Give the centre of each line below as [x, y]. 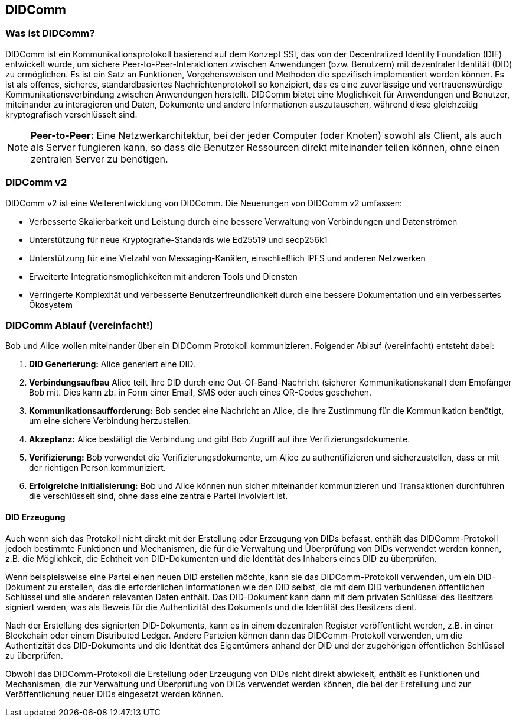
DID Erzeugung [35, 517]
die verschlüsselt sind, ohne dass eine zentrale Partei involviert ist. [159, 496]
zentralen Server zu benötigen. [99, 159]
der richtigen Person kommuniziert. [97, 468]
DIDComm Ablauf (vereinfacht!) [79, 325]
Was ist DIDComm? [50, 33]
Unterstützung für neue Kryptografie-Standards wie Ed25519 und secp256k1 [178, 239]
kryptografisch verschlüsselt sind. [71, 114]
